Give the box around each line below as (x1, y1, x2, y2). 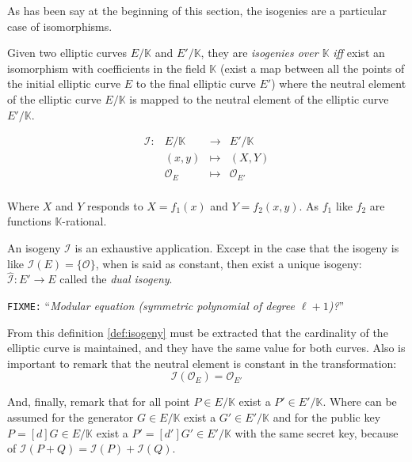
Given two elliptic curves (7, 44, 128, 61)
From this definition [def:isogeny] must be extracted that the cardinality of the (7, 324, 388, 340)
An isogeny (7, 239, 61, 256)
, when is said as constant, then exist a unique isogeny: (95, 255, 362, 271)
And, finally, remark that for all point (7, 393, 190, 410)
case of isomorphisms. (7, 17, 113, 34)
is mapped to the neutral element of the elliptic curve (129, 90, 389, 107)
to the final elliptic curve (135, 75, 256, 92)
